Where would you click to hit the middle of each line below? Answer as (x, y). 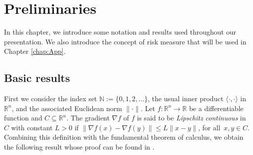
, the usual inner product (186, 98)
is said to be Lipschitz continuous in (191, 118)
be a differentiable (216, 108)
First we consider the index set (51, 98)
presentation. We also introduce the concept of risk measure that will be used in (125, 41)
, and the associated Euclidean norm (67, 108)
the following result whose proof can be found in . (79, 147)
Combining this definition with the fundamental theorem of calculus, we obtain (124, 137)
